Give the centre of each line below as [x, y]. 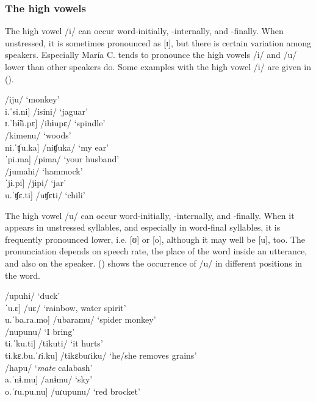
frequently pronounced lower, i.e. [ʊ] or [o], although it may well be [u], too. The [155, 239]
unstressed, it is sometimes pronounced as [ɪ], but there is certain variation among [158, 42]
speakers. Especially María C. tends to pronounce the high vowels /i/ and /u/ [151, 55]
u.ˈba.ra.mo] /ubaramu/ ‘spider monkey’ [81, 319]
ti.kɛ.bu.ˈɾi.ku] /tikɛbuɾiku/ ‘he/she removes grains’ [101, 355]
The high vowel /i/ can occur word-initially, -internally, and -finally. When [144, 31]
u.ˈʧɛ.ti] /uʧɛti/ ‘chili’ [45, 194]
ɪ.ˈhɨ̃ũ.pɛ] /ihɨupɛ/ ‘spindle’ [55, 123]
